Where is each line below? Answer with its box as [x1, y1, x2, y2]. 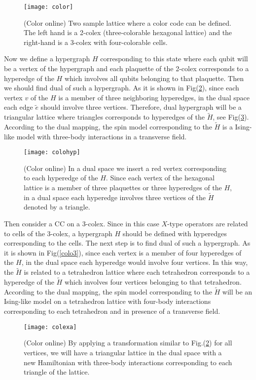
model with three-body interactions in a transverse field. [16, 131, 187, 141]
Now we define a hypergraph [4, 53, 90, 64]
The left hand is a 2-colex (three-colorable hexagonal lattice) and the [24, 27, 232, 38]
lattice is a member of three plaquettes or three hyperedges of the [24, 182, 222, 193]
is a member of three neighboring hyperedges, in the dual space [58, 92, 250, 102]
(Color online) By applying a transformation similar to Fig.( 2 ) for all [24, 338, 232, 348]
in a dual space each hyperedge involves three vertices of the [24, 192, 206, 202]
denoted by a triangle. [24, 202, 90, 212]
